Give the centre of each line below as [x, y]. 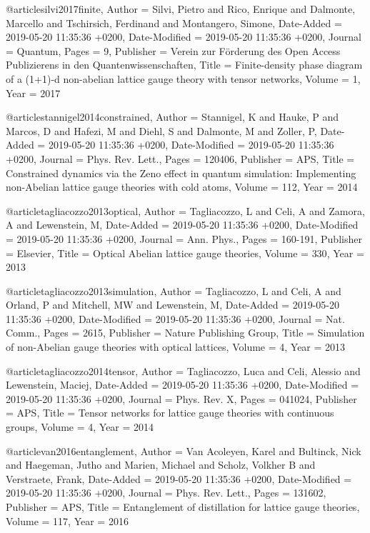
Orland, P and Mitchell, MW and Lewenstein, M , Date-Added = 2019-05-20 [173, 305]
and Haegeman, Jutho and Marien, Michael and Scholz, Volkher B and [161, 465]
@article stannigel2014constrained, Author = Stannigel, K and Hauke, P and [172, 117]
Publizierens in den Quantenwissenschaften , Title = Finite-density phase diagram [184, 65]
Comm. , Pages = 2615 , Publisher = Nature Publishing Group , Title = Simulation [185, 333]
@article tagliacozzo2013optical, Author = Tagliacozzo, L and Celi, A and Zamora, [185, 210]
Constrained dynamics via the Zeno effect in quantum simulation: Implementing [181, 173]
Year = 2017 [33, 93]
